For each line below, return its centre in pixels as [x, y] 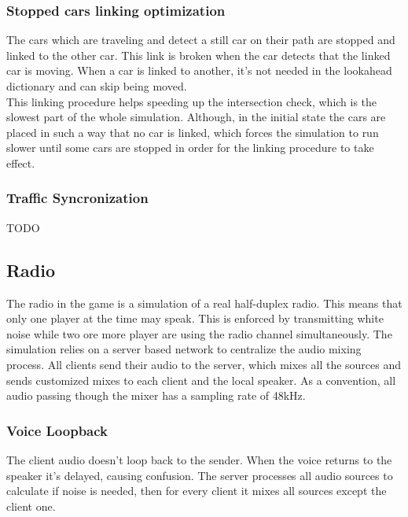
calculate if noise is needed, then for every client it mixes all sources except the [197, 491]
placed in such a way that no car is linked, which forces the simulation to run [193, 132]
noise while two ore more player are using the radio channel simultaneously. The [199, 333]
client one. [31, 506]
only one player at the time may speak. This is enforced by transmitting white [195, 318]
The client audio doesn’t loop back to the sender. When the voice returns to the [199, 459]
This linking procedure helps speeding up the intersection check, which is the [192, 101]
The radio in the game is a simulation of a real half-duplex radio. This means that [204, 303]
